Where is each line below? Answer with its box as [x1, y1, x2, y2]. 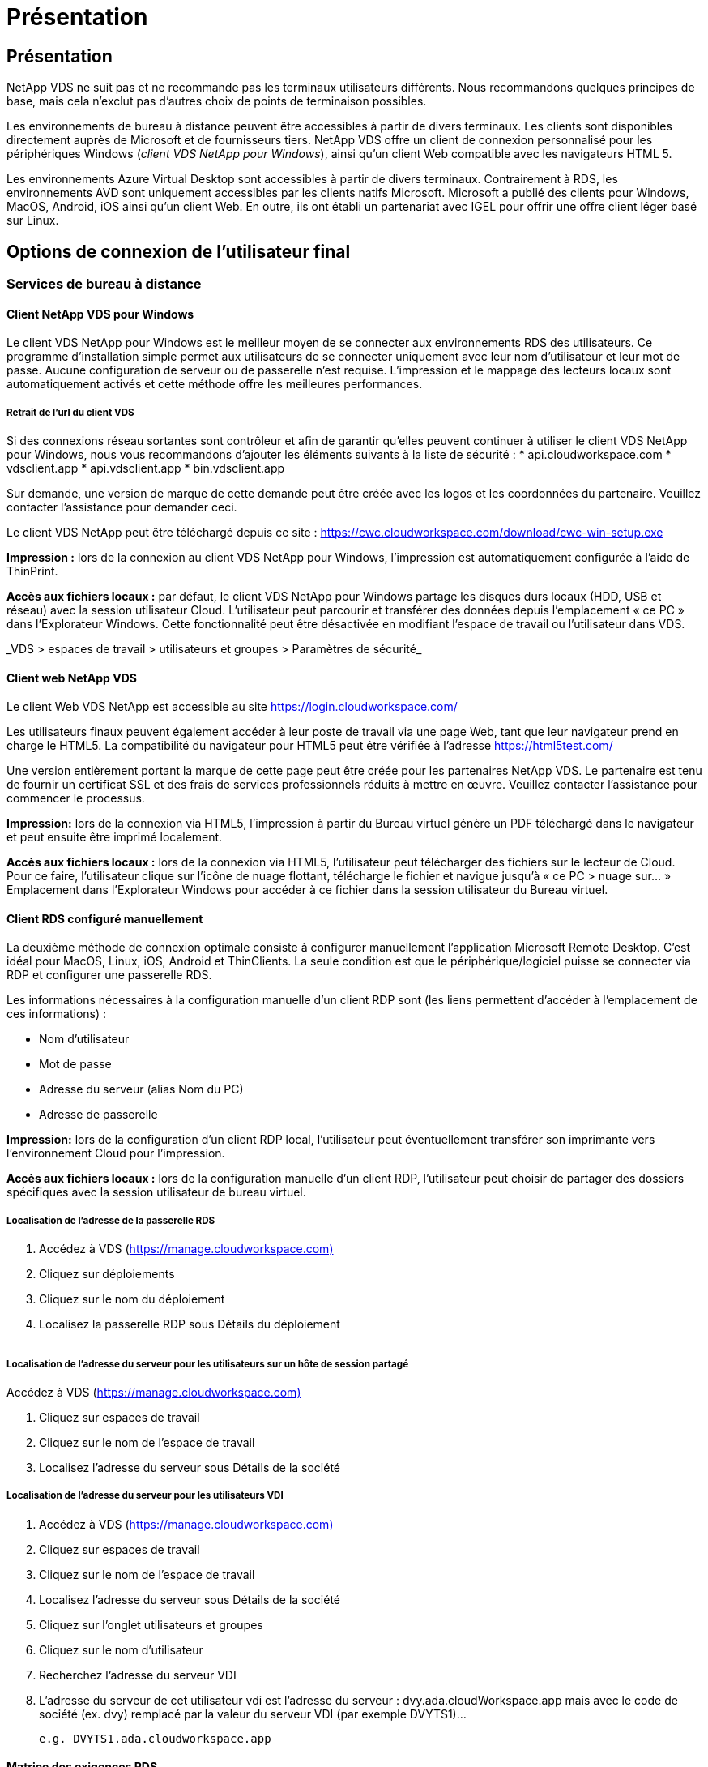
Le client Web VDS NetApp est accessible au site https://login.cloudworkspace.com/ [6, 700, 458, 714]
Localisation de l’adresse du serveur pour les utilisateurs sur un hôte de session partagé [6, 1358, 409, 1370]
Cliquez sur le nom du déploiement [39, 1292, 225, 1307]
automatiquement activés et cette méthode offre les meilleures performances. [6, 377, 423, 391]
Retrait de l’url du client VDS [6, 406, 134, 418]
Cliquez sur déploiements [39, 1267, 175, 1281]
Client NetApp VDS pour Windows [6, 306, 194, 321]
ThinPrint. [6, 564, 58, 579]
